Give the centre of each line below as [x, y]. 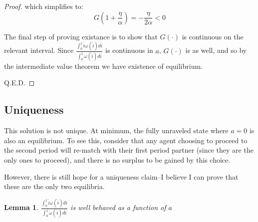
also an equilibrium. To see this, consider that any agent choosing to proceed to [126, 140]
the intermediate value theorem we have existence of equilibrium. [103, 66]
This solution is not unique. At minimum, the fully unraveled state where [116, 130]
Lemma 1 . [21, 207]
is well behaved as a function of [118, 207]
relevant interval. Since [39, 50]
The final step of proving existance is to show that [81, 36]
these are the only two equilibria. [54, 186]
